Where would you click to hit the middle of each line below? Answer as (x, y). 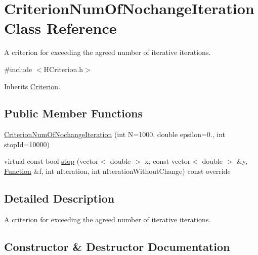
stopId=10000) (27, 144)
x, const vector (168, 161)
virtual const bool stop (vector (51, 161)
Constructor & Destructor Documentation (117, 246)
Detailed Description (59, 198)
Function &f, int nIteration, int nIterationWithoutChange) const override (117, 171)
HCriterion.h (63, 69)
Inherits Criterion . (32, 86)
